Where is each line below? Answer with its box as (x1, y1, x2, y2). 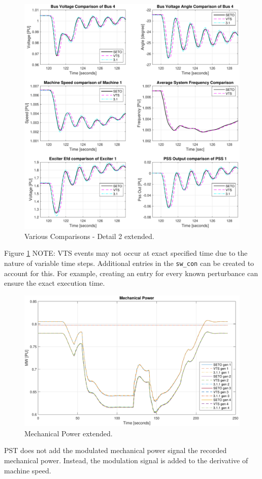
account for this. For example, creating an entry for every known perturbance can (4, 267, 258, 278)
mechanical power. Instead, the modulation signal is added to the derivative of (4, 455, 248, 466)
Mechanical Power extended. (24, 428, 113, 438)
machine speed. (4, 465, 51, 475)
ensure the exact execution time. (4, 278, 105, 288)
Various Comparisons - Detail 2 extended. (24, 230, 154, 241)
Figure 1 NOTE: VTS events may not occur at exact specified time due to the (4, 248, 248, 258)
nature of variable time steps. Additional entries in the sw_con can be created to (4, 257, 254, 268)
